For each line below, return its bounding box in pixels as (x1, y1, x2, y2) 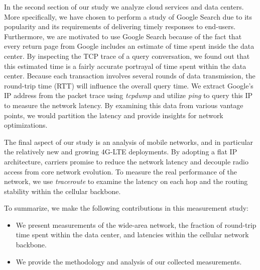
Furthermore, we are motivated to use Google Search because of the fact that (4, 31, 242, 41)
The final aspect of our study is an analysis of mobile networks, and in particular (4, 136, 253, 147)
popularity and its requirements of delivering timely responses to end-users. (4, 21, 236, 32)
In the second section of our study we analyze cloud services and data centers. (4, 2, 244, 12)
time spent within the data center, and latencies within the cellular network (16, 229, 249, 240)
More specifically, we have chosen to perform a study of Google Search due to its (4, 11, 252, 22)
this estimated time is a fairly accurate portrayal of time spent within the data (4, 60, 246, 71)
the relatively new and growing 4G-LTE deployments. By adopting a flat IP (4, 146, 237, 157)
